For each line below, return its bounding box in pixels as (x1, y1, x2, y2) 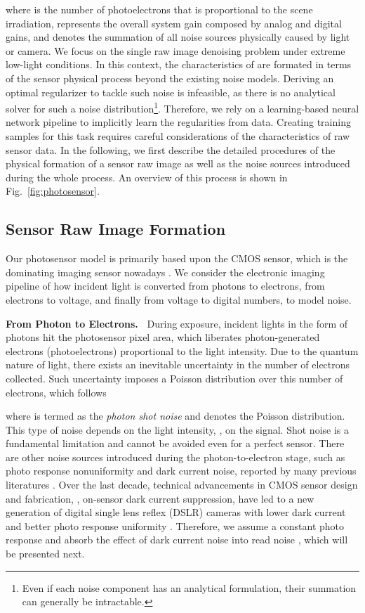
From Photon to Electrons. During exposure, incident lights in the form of (6, 316, 348, 330)
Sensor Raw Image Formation (6, 218, 226, 240)
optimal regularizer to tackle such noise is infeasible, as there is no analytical (6, 84, 336, 99)
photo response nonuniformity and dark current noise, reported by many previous (6, 463, 357, 478)
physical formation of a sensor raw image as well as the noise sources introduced (6, 156, 350, 171)
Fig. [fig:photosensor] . (6, 183, 100, 198)
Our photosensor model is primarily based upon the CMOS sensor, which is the (6, 251, 348, 266)
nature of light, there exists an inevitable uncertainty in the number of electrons (6, 357, 350, 372)
